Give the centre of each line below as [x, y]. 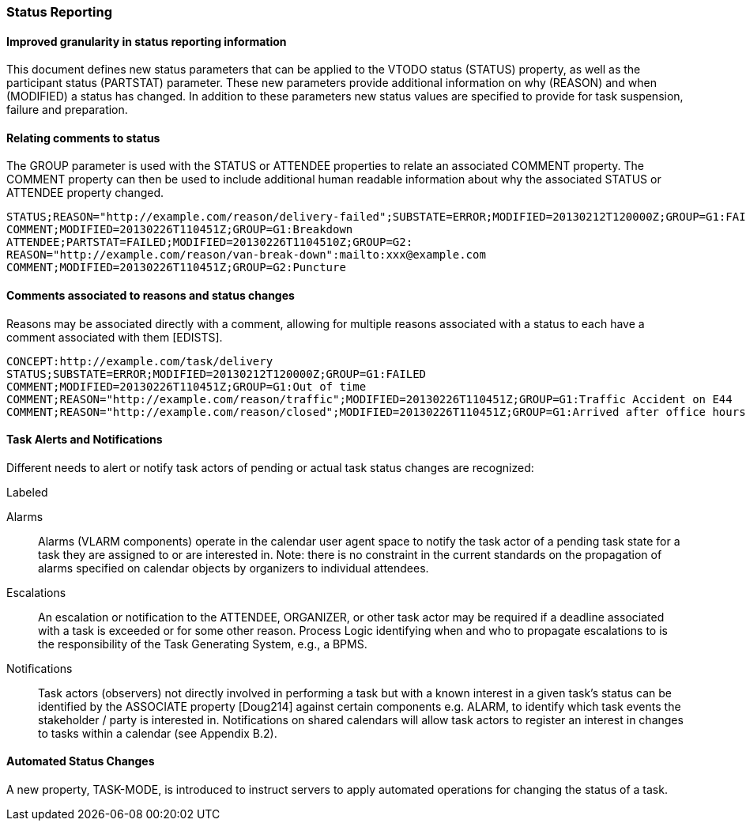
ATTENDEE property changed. [85, 193]
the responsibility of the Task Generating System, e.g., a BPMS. [203, 644]
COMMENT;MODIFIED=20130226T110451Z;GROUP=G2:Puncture [176, 268]
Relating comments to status [83, 138]
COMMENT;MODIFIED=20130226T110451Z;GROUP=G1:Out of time [186, 386]
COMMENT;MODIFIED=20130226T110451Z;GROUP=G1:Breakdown [180, 230]
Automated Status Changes [81, 761]
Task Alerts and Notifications [85, 440]
